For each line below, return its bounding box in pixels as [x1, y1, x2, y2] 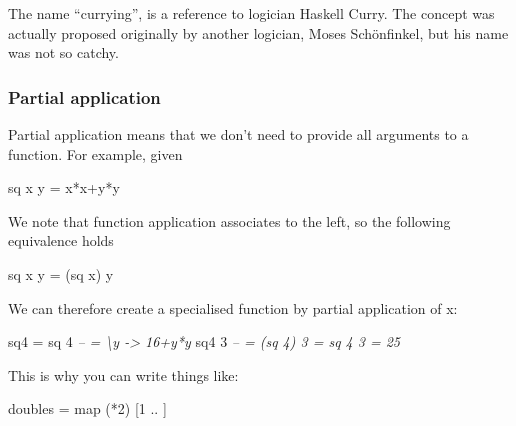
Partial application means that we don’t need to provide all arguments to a [8, 124, 469, 144]
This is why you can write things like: [8, 364, 239, 385]
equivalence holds [8, 230, 114, 251]
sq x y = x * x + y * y [8, 177, 120, 198]
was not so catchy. [8, 42, 119, 63]
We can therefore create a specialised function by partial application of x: [8, 297, 458, 318]
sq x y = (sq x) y [8, 263, 114, 284]
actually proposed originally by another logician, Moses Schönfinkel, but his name [8, 22, 509, 43]
